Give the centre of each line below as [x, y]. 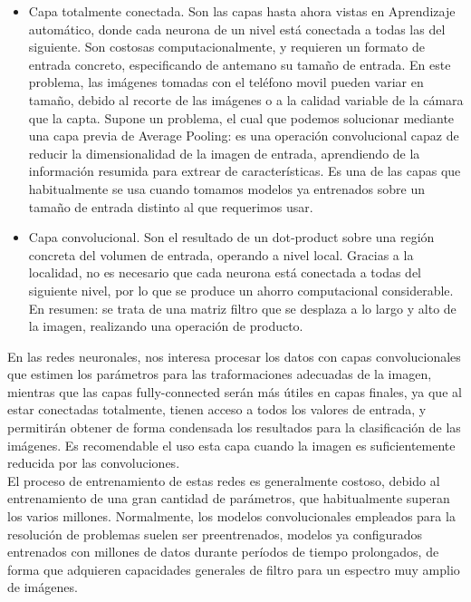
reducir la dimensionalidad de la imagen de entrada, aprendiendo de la [224, 153]
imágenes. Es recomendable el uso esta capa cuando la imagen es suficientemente [231, 445]
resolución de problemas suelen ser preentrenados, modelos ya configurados [215, 534]
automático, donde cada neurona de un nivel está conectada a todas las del [237, 29]
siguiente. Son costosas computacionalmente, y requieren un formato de [226, 47]
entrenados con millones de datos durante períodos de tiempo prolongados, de [223, 552]
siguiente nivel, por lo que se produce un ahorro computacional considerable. [241, 290]
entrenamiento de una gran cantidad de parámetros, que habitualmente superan [229, 498]
